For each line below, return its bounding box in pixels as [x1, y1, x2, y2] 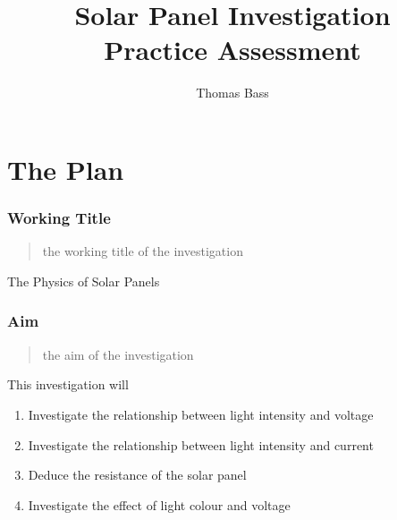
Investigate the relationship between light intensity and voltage [28, 405, 374, 423]
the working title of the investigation [42, 242, 243, 260]
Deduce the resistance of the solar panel [28, 465, 247, 484]
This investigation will [7, 375, 129, 394]
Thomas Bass [196, 83, 269, 102]
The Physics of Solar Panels [7, 271, 160, 290]
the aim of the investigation [42, 345, 194, 363]
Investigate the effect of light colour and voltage [28, 495, 291, 514]
